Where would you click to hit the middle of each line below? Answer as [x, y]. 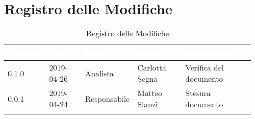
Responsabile [107, 98]
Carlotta [152, 68]
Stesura [198, 93]
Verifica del [205, 68]
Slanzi [148, 104]
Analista [99, 73]
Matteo [150, 93]
